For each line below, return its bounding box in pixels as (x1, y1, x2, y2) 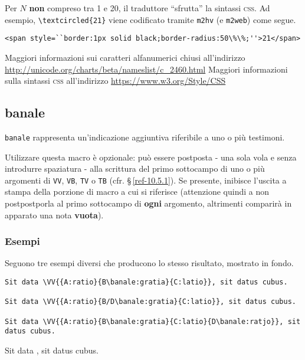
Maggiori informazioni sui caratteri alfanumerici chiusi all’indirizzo (5, 51, 245, 63)
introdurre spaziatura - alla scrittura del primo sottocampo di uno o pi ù (5, 162, 265, 175)
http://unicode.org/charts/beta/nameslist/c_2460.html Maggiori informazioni (5, 63, 288, 75)
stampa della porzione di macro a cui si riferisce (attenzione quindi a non (5, 185, 269, 198)
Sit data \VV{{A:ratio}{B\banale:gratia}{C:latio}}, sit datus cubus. (5, 277, 288, 286)
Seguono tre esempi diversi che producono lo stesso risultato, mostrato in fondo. (5, 257, 294, 269)
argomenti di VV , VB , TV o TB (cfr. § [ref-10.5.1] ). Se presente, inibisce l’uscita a (5, 174, 287, 186)
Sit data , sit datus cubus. (5, 343, 99, 356)
